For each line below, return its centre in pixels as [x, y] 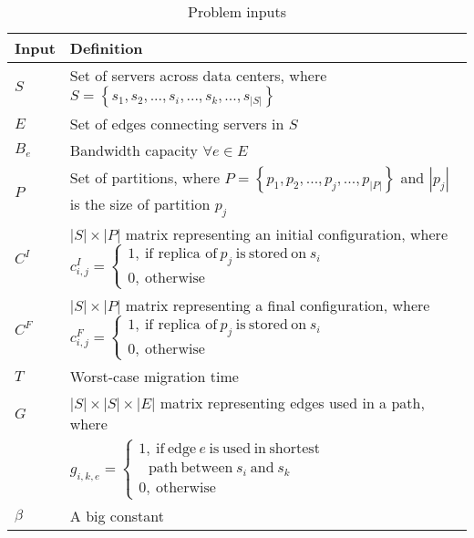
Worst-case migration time [154, 377]
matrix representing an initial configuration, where [286, 234]
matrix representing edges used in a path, [292, 403]
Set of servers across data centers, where [198, 75]
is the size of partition [140, 204]
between [207, 468]
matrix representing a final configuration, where [278, 305]
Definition [106, 48]
